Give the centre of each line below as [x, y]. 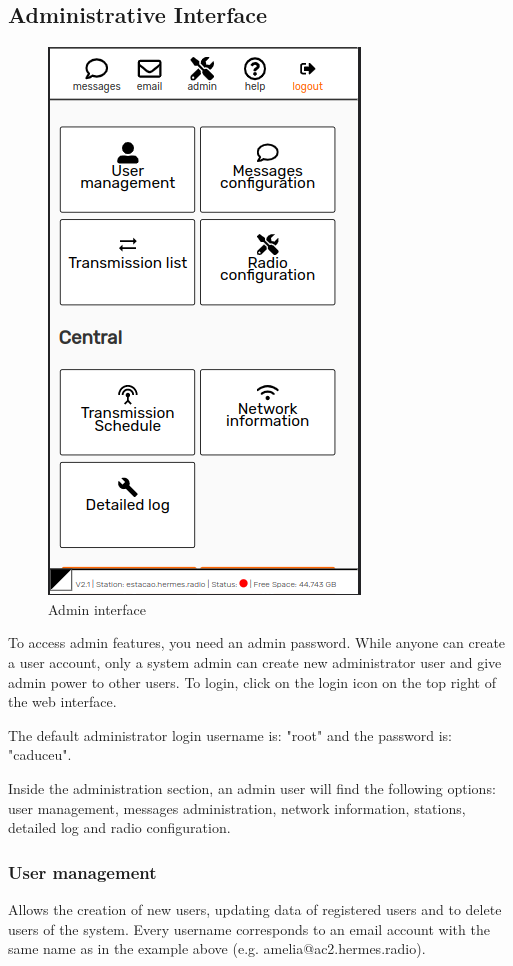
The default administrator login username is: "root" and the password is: [230, 734]
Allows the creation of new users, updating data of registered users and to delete [255, 908]
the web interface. [62, 701]
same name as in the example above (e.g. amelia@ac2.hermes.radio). [217, 948]
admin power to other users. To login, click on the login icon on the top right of [252, 681]
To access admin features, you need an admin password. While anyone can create [257, 642]
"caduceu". [40, 754]
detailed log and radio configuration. [119, 827]
